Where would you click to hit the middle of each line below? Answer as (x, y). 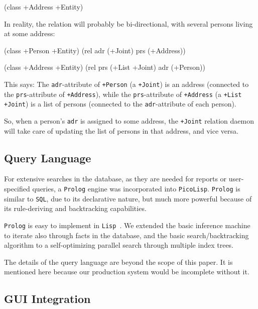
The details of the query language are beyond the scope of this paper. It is (118, 262)
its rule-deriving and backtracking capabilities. (75, 208)
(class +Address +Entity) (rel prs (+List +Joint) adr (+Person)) (105, 67)
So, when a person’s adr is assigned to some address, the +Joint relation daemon (129, 120)
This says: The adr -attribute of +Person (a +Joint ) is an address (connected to (126, 84)
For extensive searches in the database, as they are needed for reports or (115, 179)
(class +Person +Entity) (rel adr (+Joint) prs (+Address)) (95, 50)
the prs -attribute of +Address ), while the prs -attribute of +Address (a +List (123, 94)
